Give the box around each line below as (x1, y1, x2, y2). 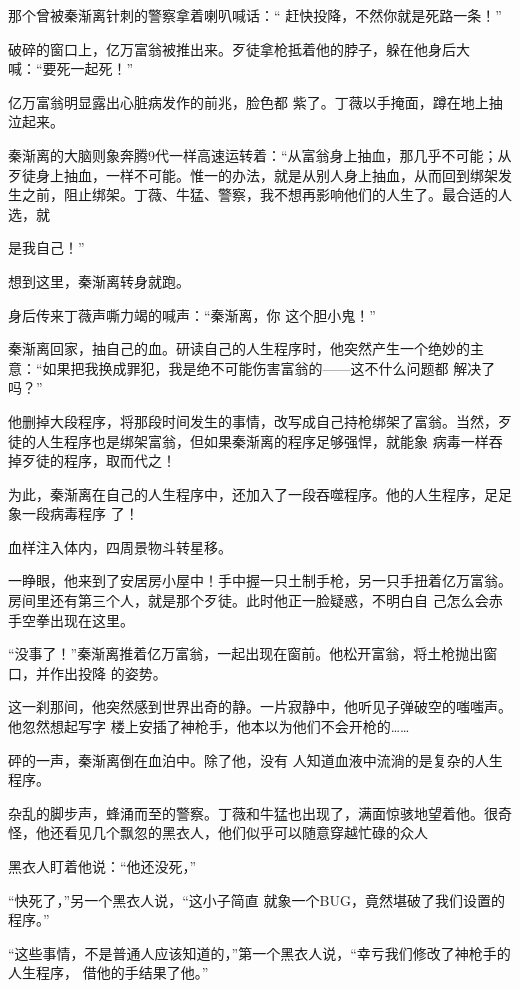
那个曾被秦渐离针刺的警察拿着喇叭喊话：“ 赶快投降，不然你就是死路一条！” (8, 5, 502, 25)
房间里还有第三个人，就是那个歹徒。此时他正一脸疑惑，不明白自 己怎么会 (8, 590, 489, 611)
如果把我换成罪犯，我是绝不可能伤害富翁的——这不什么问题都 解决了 (42, 357, 496, 378)
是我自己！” (8, 237, 85, 258)
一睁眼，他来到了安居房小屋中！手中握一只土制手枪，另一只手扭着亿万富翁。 (8, 570, 512, 591)
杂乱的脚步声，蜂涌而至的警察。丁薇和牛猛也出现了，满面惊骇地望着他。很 (8, 802, 498, 823)
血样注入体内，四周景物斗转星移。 (8, 536, 232, 557)
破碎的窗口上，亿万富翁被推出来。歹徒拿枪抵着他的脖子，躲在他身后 (8, 38, 456, 59)
